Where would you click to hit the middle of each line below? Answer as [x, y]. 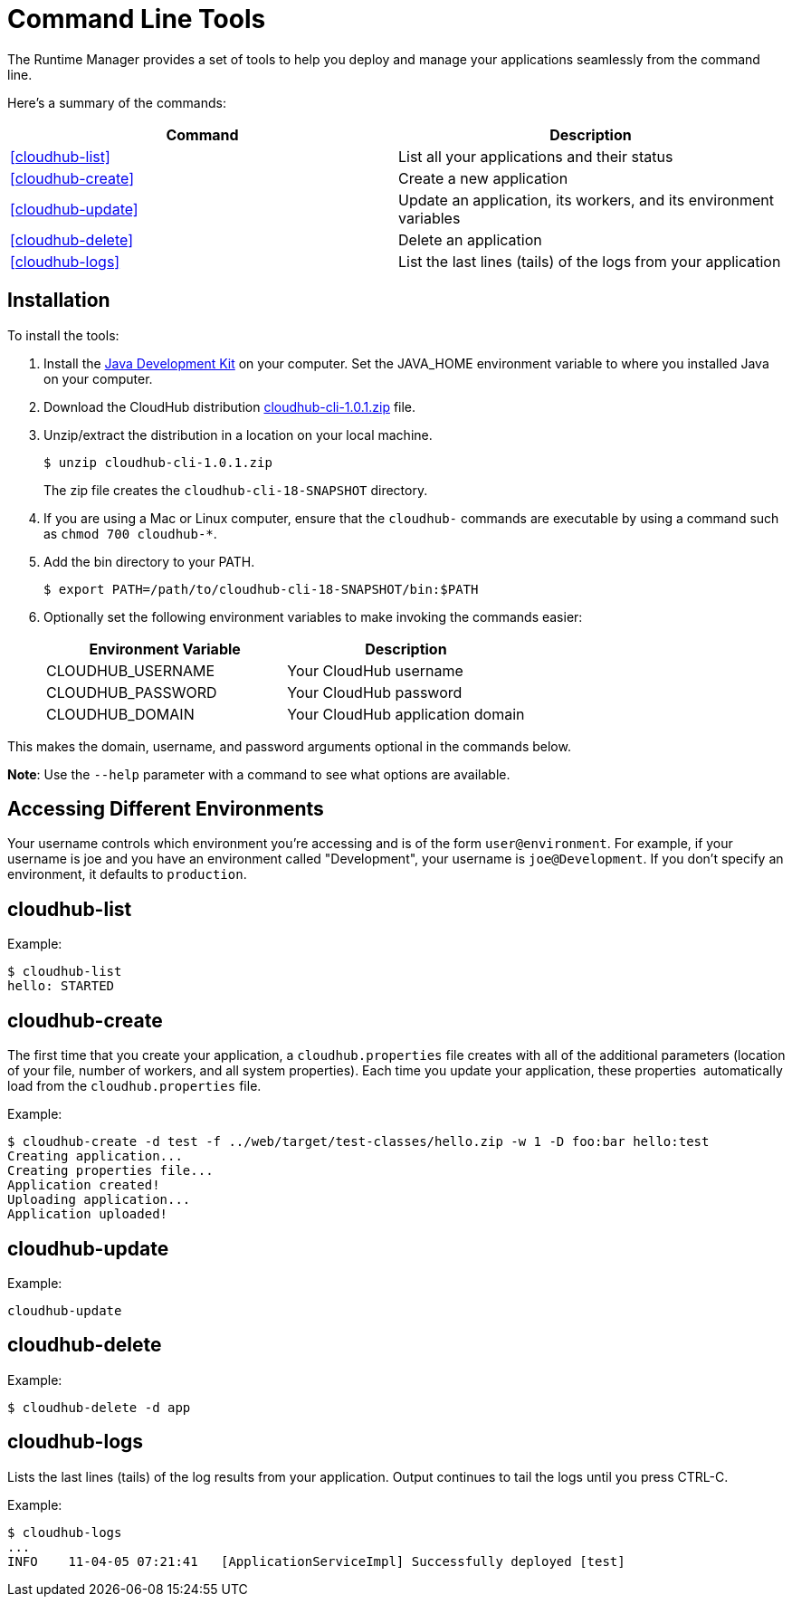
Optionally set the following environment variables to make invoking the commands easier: [313, 616]
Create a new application [483, 178]
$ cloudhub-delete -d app [99, 1407]
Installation [59, 301]
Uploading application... [99, 1200]
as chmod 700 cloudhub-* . [130, 533]
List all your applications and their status [536, 156]
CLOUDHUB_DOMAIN [120, 714]
